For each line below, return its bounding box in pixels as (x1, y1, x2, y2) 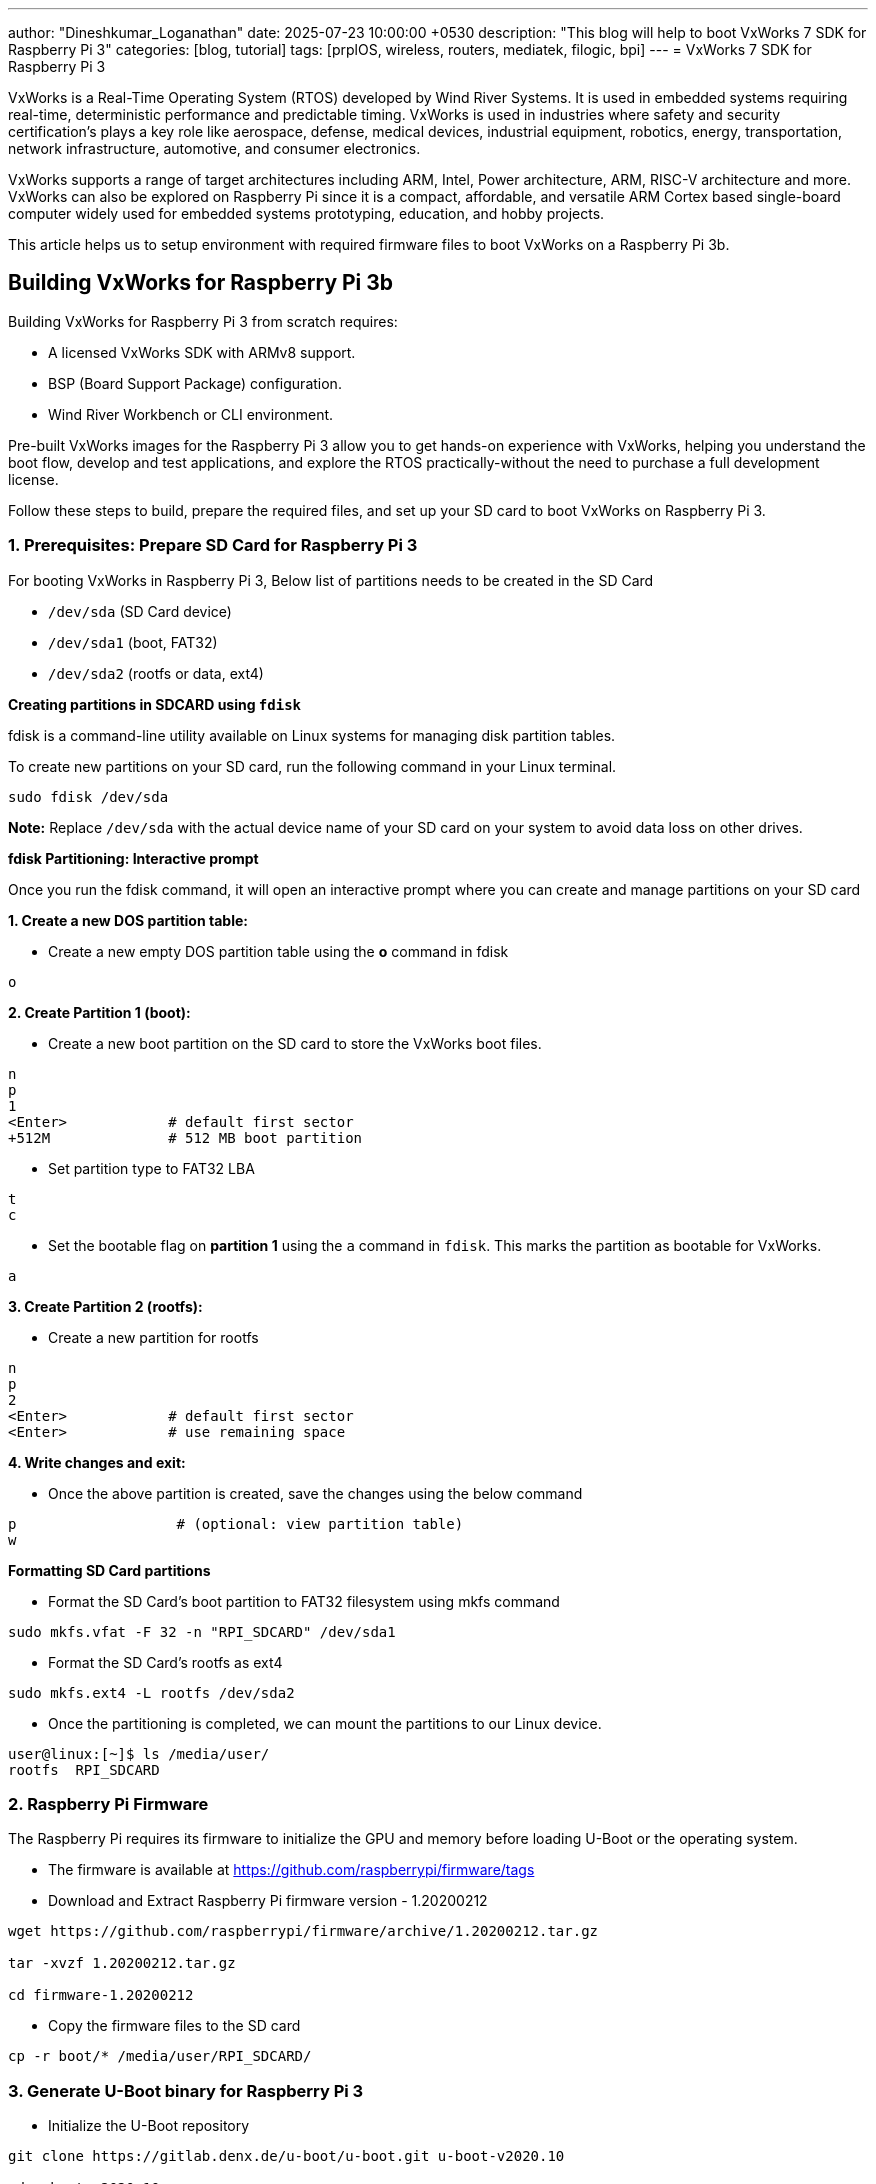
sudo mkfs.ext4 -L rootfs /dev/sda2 (8, 1684, 295, 1701)
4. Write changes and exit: (8, 1453, 186, 1471)
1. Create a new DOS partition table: (8, 911, 248, 929)
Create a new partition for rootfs (48, 1328, 259, 1346)
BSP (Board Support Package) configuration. (48, 374, 342, 392)
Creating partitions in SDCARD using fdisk (8, 695, 302, 713)
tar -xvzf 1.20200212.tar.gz (8, 1955, 236, 1972)
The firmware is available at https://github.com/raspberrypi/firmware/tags (48, 1861, 535, 1879)
